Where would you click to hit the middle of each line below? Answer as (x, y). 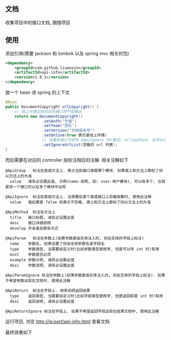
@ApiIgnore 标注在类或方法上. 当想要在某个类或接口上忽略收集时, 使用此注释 (78, 197)
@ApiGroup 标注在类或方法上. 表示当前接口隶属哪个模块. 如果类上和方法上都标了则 (84, 171)
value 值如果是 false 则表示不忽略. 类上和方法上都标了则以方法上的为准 (80, 202)
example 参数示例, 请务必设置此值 (42, 260)
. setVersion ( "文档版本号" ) (68, 131)
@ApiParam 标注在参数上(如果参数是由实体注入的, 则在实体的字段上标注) (75, 238)
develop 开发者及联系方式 (34, 228)
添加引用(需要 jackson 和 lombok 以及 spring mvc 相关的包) (67, 53)
